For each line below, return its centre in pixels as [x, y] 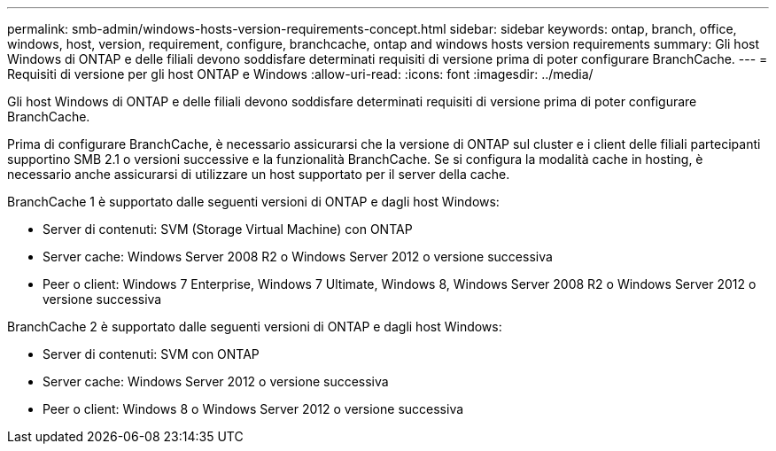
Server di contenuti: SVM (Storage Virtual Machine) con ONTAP [228, 229]
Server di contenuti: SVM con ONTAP [151, 354]
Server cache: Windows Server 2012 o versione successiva [216, 381]
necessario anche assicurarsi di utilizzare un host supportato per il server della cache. [259, 174]
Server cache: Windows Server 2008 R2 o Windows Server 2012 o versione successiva [298, 257]
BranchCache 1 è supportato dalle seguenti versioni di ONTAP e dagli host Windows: [253, 202]
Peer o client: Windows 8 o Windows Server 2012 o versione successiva [253, 409]
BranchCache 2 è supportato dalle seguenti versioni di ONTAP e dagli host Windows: [255, 327]
